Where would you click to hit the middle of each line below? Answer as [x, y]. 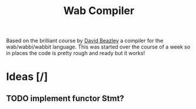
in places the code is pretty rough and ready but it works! [76, 53]
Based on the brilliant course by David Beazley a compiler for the [85, 41]
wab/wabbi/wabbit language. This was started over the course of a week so [98, 47]
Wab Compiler [99, 11]
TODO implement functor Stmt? [65, 98]
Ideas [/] [27, 77]
